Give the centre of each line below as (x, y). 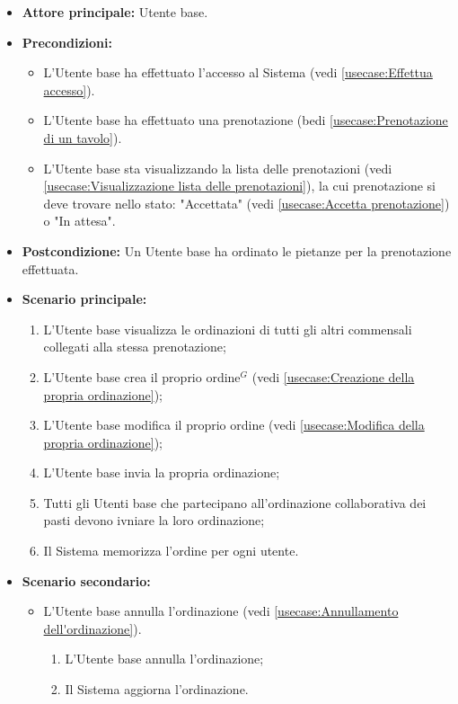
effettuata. (50, 268)
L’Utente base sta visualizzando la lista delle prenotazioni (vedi (218, 168)
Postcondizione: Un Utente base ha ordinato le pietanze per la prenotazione (237, 250)
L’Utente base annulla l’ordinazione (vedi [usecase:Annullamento (221, 611)
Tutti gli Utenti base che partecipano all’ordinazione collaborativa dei (235, 502)
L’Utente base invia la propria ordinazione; (162, 472)
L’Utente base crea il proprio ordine (142, 376)
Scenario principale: (84, 299)
